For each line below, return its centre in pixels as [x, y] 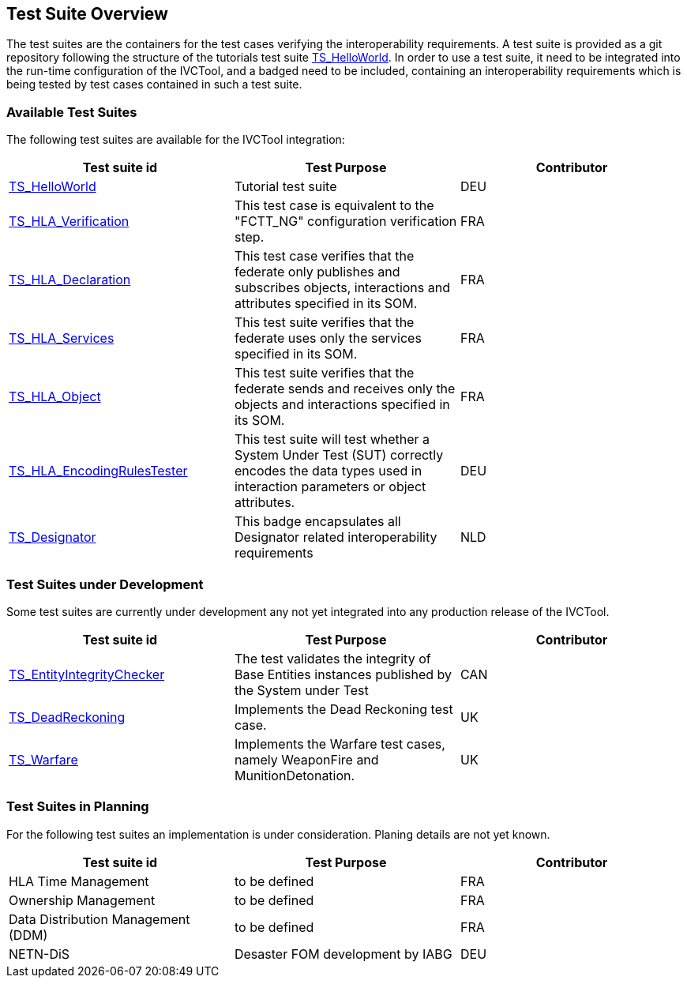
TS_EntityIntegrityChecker [87, 674]
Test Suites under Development [105, 584]
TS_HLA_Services [62, 338]
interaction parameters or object [330, 487]
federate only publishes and [317, 272]
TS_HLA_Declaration [70, 280]
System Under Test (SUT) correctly [339, 455]
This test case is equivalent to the [334, 206]
